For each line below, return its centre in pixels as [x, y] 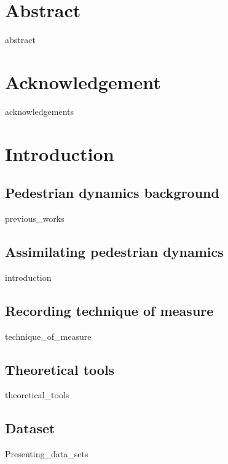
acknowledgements [40, 111]
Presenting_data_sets [47, 454]
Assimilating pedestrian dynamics [114, 251]
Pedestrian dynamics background [112, 193]
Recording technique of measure [109, 310]
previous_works [35, 218]
